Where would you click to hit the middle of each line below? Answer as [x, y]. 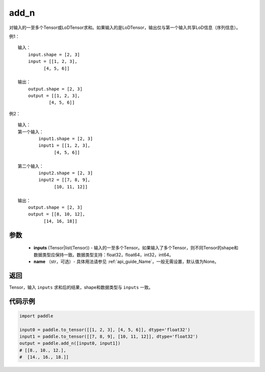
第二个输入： [31, 166]
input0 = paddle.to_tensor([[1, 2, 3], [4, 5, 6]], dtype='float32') [105, 330]
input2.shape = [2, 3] [66, 173]
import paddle [36, 316]
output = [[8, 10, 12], [56, 214]
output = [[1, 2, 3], [54, 96]
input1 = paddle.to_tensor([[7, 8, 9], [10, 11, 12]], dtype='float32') [109, 336]
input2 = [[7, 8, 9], [65, 180]
